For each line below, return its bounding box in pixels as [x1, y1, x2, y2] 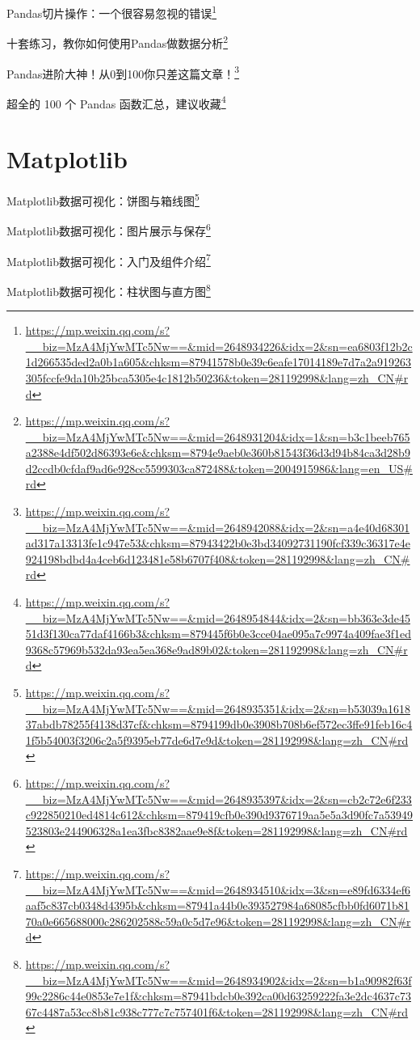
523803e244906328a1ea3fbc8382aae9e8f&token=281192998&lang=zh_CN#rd [25, 822, 408, 839]
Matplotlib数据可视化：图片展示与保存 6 [6, 220, 211, 239]
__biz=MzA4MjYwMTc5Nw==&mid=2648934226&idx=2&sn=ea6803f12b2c [25, 337, 413, 354]
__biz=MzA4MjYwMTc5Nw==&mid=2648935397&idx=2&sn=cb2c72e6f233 [25, 790, 412, 807]
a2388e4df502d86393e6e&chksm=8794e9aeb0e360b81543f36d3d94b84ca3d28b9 [25, 444, 410, 461]
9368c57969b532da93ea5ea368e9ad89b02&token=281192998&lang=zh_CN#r [25, 640, 408, 657]
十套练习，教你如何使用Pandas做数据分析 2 [6, 32, 229, 51]
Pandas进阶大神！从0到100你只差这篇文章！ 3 [6, 62, 240, 82]
